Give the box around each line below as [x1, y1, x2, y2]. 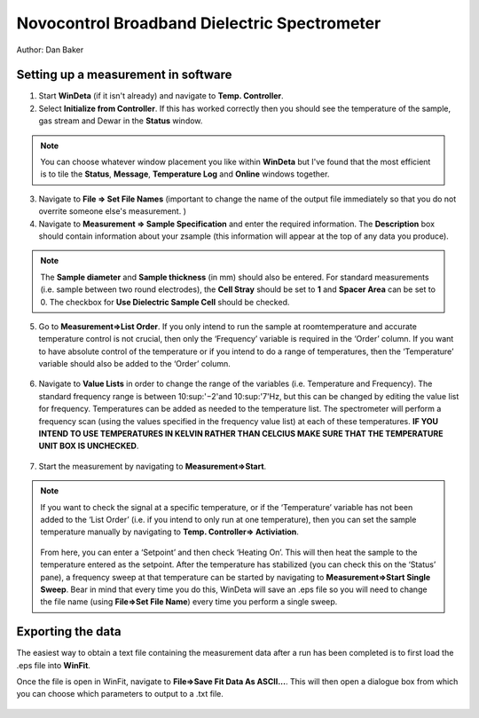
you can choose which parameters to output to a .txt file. [16, 689, 224, 699]
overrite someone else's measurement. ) [38, 206, 186, 217]
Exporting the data [16, 624, 122, 639]
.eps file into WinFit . [16, 659, 90, 670]
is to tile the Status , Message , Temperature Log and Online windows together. [40, 169, 330, 179]
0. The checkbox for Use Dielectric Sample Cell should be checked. [40, 296, 290, 307]
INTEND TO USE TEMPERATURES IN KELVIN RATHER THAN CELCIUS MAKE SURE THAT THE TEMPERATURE [38, 429, 444, 439]
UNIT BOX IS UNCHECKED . [38, 440, 139, 452]
